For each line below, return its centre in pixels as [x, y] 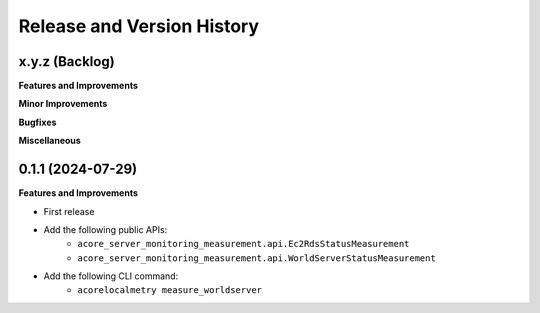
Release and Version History [139, 26]
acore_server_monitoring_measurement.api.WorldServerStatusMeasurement [257, 258]
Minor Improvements [63, 104]
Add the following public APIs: [105, 229]
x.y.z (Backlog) [66, 61]
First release [69, 211]
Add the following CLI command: [111, 276]
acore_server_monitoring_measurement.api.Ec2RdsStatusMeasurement [243, 244]
